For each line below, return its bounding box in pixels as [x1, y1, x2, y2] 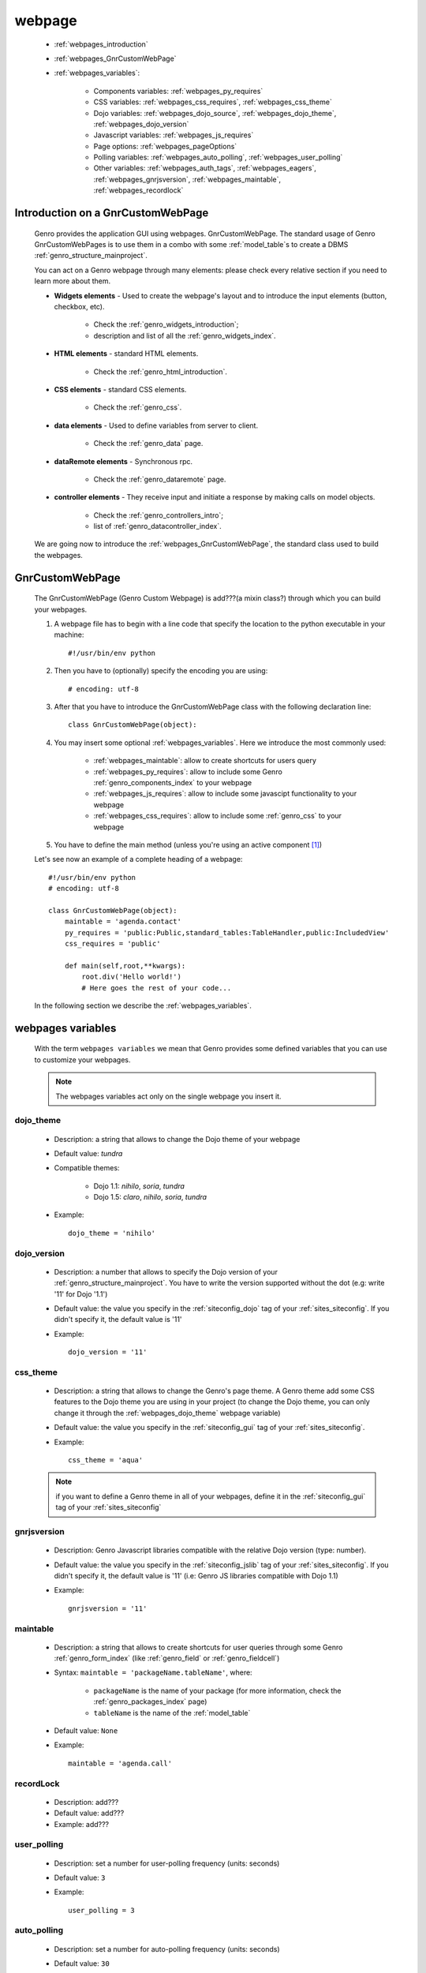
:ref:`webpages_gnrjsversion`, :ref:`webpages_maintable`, [93, 174, 282, 184]
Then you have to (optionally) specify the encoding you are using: [54, 666, 268, 676]
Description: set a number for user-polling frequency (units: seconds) [54, 1859, 280, 1868]
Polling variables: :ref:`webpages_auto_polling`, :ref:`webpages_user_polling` [93, 152, 343, 162]
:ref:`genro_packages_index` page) [93, 1697, 207, 1706]
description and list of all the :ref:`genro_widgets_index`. [93, 331, 276, 340]
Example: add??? [54, 1819, 110, 1829]
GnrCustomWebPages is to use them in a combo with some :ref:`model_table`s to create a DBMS [34, 240, 349, 249]
